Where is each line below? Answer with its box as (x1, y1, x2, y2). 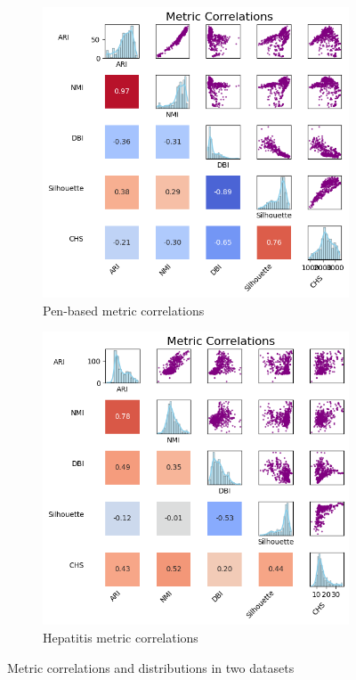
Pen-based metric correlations (43, 300, 205, 319)
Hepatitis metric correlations (43, 628, 198, 647)
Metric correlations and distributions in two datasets (7, 658, 295, 676)
